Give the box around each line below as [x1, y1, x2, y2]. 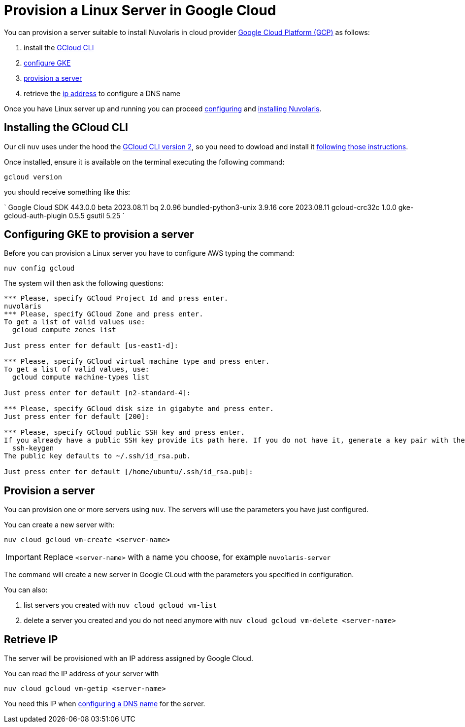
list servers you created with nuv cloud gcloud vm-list [24, 601, 217, 610]
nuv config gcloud [4, 264, 75, 273]
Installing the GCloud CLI [4, 121, 128, 134]
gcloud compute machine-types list [12, 373, 150, 381]
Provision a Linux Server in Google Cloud [4, 2, 276, 19]
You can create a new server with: [4, 520, 115, 529]
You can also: [4, 586, 48, 594]
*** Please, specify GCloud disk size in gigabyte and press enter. [4, 405, 274, 413]
